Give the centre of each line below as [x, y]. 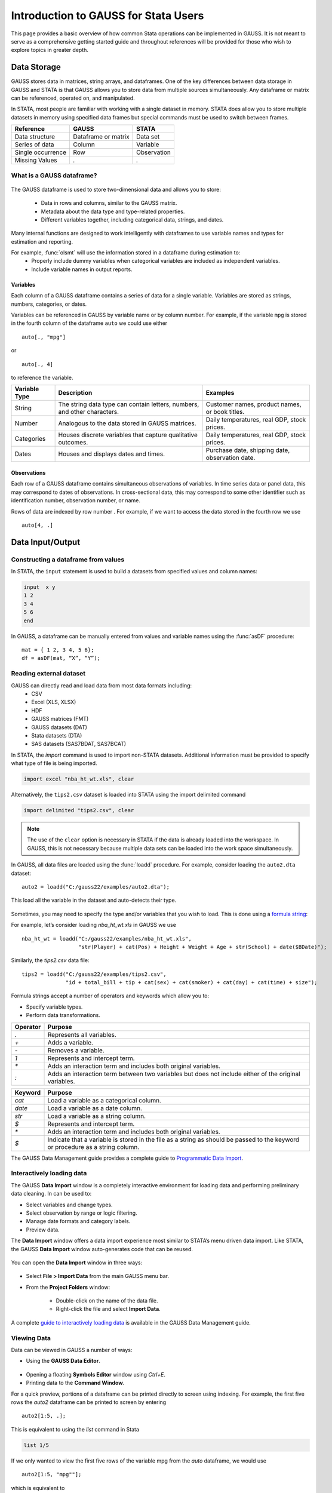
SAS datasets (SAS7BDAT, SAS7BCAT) [79, 744]
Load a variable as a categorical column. [104, 1100]
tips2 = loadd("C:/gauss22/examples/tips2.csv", [94, 974]
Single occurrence [41, 152]
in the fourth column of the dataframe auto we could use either [89, 323]
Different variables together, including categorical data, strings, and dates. [132, 219]
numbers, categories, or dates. [49, 304]
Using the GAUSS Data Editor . [63, 1361]
